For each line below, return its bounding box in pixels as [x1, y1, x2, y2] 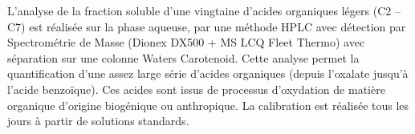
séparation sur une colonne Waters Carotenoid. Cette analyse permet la [7, 49, 360, 66]
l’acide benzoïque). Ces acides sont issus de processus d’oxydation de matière [7, 80, 385, 97]
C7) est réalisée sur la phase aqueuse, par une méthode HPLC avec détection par [7, 18, 406, 35]
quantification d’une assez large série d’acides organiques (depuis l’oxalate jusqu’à [7, 65, 409, 82]
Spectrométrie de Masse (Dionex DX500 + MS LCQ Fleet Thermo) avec [7, 34, 365, 51]
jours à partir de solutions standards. [7, 112, 189, 129]
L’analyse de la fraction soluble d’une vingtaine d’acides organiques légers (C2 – [7, 2, 401, 18]
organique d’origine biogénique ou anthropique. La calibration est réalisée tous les [7, 96, 409, 113]
